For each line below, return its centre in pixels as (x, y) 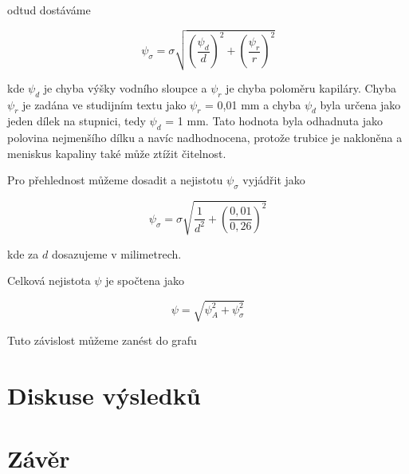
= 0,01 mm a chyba (253, 104)
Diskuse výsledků (104, 395)
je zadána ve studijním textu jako (104, 104)
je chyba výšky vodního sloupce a (125, 87)
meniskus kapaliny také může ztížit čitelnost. (117, 153)
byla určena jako (360, 104)
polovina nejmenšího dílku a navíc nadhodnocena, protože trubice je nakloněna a (205, 138)
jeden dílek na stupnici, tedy (77, 121)
